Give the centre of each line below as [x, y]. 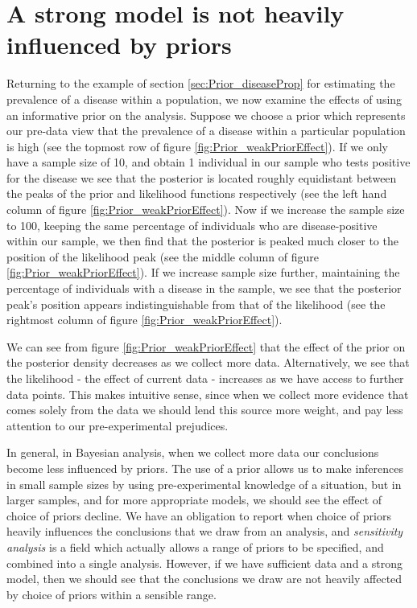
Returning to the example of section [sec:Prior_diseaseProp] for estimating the [201, 83]
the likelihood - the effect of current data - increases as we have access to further [205, 378]
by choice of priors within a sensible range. [111, 594]
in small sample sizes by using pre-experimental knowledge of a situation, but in [204, 484]
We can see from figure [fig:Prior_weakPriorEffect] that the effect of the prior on [206, 346]
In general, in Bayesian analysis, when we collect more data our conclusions [193, 452]
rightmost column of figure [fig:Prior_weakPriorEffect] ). [145, 320]
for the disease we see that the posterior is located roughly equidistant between [202, 177]
